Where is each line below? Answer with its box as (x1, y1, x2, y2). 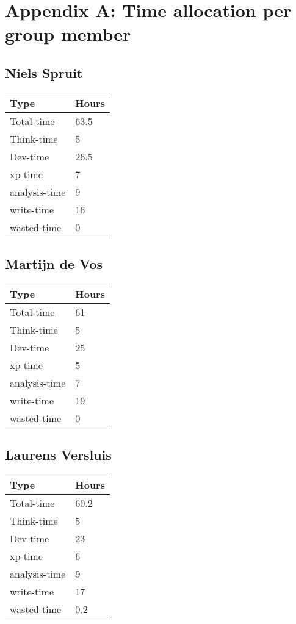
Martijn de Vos (5, 254, 103, 273)
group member (5, 21, 131, 46)
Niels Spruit (5, 63, 83, 82)
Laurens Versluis (5, 445, 112, 464)
